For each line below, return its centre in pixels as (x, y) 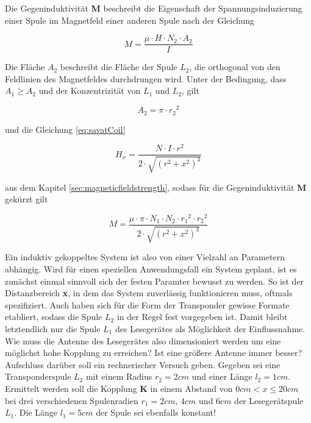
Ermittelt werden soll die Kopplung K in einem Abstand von (119, 388)
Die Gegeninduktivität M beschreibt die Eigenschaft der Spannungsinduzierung (154, 8)
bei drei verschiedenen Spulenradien (72, 400)
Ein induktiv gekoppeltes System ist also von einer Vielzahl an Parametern (145, 257)
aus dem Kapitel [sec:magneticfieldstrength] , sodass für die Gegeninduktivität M (156, 187)
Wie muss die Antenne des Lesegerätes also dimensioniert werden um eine (143, 340)
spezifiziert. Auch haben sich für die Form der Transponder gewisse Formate (147, 304)
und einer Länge (222, 376)
